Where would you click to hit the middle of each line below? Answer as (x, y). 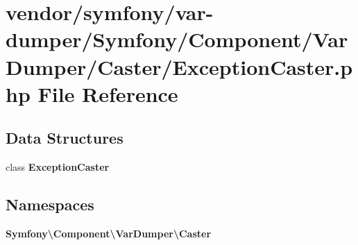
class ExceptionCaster (58, 167)
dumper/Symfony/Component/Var (177, 39)
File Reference (108, 93)
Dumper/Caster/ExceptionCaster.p (179, 66)
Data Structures (65, 138)
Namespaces (50, 204)
